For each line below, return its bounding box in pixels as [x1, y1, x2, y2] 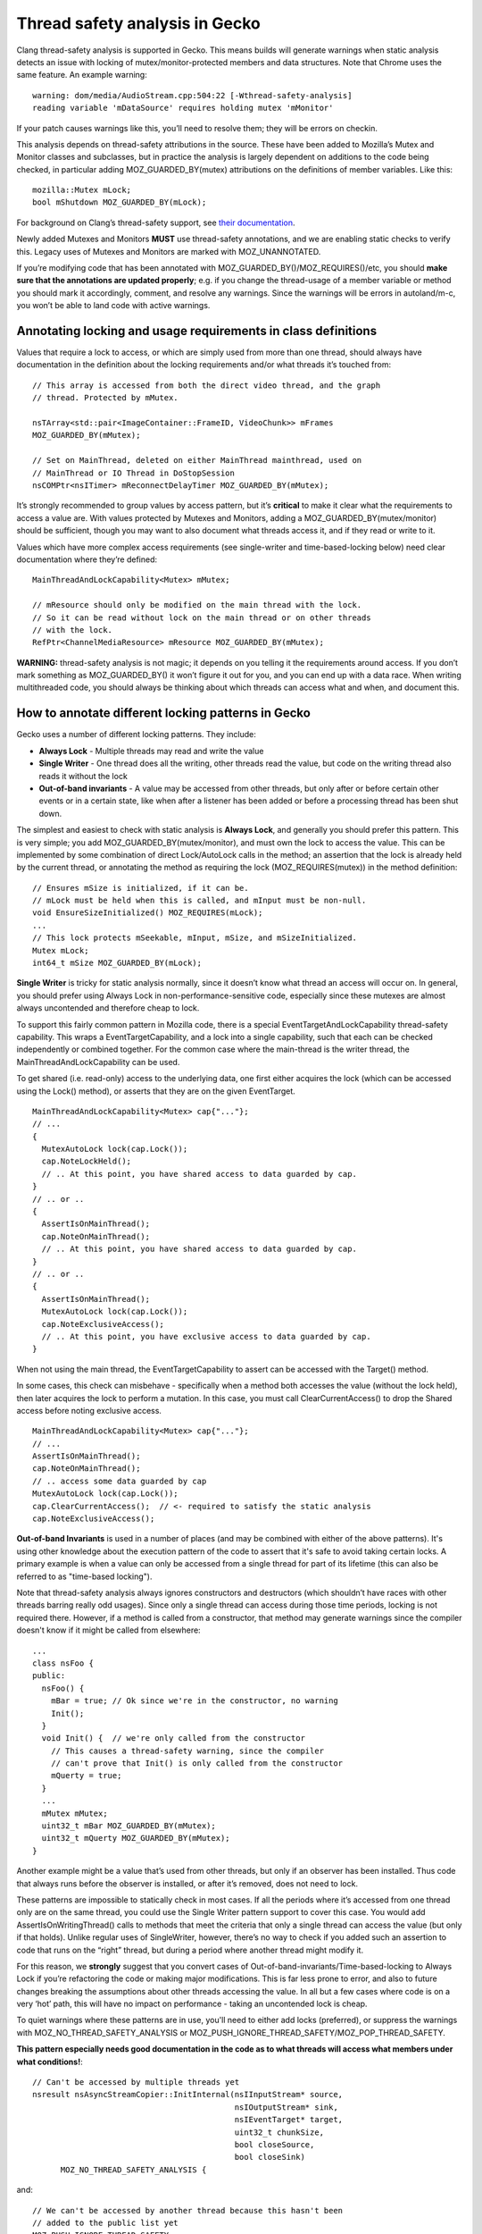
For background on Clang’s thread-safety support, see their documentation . [16, 217, 295, 228]
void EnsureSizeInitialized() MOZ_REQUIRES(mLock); [32, 908, 263, 918]
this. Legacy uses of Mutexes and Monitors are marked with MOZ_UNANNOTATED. [16, 246, 321, 256]
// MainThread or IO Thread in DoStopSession [32, 467, 236, 478]
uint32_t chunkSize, [234, 2127, 325, 2137]
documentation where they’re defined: [16, 554, 158, 565]
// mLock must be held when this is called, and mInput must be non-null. [32, 895, 367, 906]
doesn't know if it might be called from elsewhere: [16, 1625, 201, 1635]
